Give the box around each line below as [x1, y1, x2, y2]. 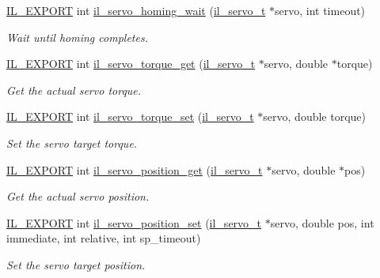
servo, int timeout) [275, 2, 366, 18]
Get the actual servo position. [6, 188, 150, 205]
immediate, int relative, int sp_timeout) [6, 230, 201, 246]
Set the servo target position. [6, 256, 146, 272]
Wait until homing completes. [6, 28, 148, 45]
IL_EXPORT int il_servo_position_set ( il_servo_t [6, 214, 262, 231]
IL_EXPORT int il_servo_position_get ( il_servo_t [6, 161, 263, 178]
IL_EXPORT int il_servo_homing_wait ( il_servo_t [6, 2, 266, 18]
